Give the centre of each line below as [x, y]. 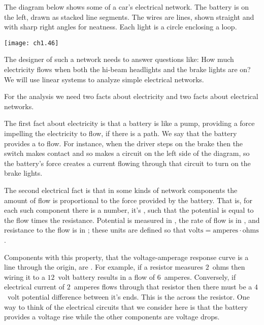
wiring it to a [25, 277]
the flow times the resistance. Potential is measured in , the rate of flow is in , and [132, 220]
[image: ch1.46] [31, 43]
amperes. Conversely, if [200, 277]
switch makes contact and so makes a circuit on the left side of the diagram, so [127, 153]
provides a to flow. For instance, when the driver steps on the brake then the [124, 143]
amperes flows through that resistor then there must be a [163, 287]
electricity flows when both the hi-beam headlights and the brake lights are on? [127, 69]
